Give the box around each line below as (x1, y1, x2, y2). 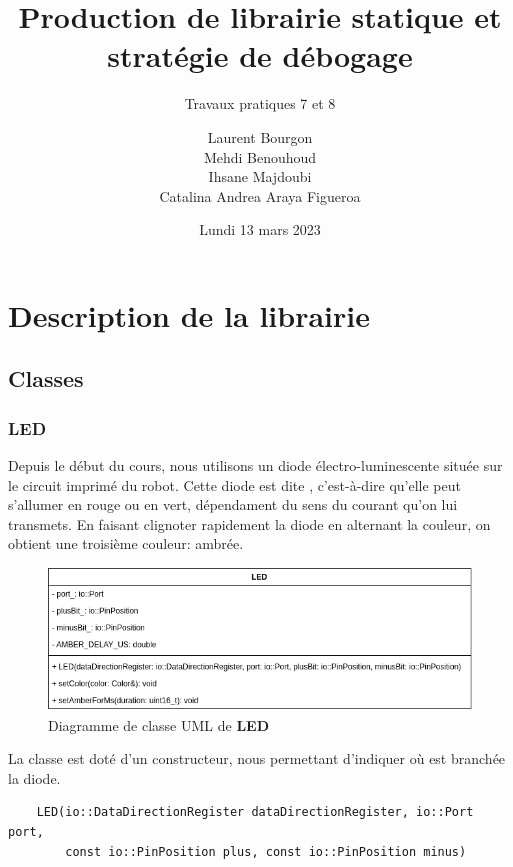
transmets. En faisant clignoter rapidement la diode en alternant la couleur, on (8, 513, 491, 534)
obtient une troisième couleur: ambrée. (8, 533, 244, 554)
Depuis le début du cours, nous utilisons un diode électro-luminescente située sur (8, 455, 503, 476)
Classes (8, 363, 84, 394)
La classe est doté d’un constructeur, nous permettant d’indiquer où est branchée (8, 748, 506, 769)
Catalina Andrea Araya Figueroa (159, 185, 361, 206)
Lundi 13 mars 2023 (199, 219, 321, 240)
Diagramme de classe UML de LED (48, 714, 269, 735)
